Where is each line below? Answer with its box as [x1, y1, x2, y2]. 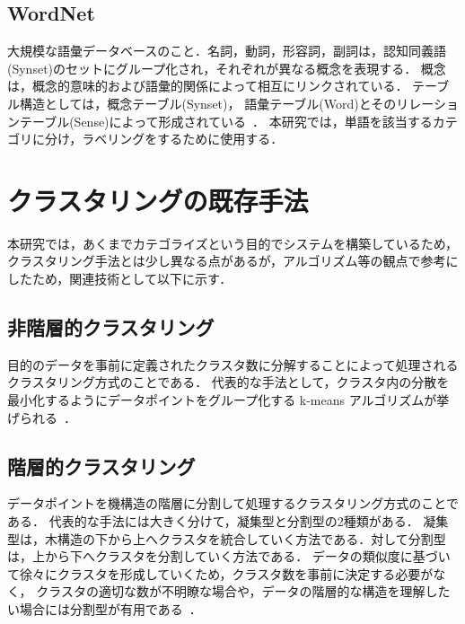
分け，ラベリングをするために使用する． [44, 129, 284, 148]
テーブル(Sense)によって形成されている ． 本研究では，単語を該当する [19, 111, 433, 130]
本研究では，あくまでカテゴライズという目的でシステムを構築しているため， [7, 233, 459, 252]
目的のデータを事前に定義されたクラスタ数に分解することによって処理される [7, 355, 459, 374]
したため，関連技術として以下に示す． [7, 269, 232, 288]
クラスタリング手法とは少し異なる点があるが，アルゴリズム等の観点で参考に [7, 251, 459, 270]
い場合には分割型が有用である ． [7, 600, 202, 619]
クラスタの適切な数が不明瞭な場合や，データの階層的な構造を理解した [36, 582, 451, 601]
